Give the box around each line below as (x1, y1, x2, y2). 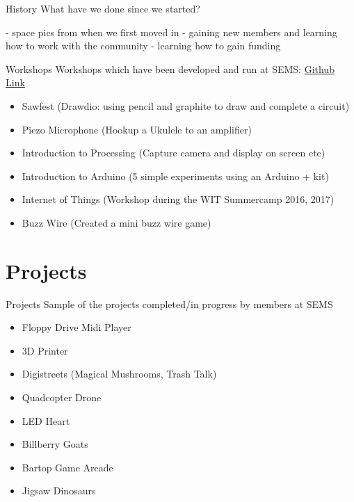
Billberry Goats (22, 437, 88, 451)
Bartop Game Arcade (22, 460, 113, 474)
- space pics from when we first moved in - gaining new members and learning (6, 24, 337, 39)
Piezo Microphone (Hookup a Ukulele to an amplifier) (22, 122, 252, 136)
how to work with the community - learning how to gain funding (6, 38, 281, 53)
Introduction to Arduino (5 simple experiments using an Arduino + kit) (22, 168, 329, 183)
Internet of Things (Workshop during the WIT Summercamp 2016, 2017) (22, 192, 335, 207)
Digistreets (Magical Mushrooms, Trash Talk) (22, 366, 217, 381)
